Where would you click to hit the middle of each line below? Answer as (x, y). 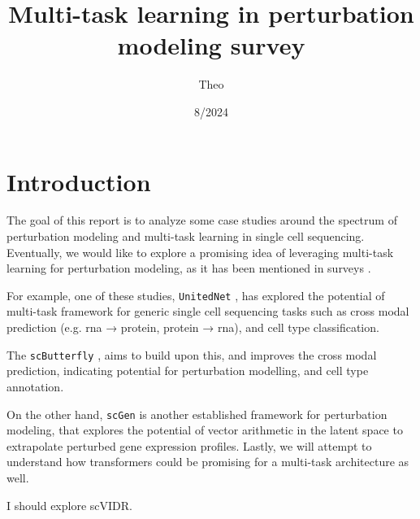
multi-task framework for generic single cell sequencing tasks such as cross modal (208, 311)
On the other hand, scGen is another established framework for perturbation (197, 414)
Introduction (79, 181)
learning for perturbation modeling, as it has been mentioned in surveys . (189, 268)
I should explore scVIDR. (69, 505)
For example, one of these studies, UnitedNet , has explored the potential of (196, 295)
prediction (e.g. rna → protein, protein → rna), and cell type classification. (193, 327)
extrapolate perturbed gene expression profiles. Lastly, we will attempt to (189, 445)
